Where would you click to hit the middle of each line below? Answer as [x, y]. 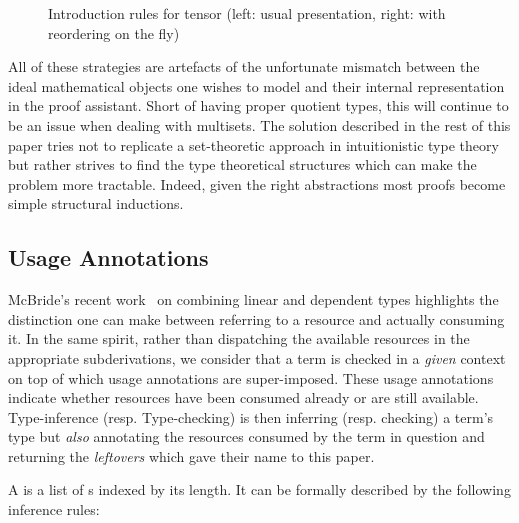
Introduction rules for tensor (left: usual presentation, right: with [247, 13]
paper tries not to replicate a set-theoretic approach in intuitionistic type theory [253, 144]
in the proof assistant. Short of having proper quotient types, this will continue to [258, 105]
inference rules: [54, 509]
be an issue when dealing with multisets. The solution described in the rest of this [259, 124]
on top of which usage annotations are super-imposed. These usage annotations [251, 377]
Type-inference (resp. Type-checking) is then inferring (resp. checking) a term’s [251, 416]
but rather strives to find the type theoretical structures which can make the [242, 164]
